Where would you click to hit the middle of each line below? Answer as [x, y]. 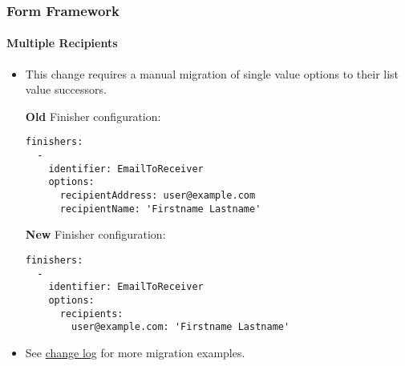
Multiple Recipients [62, 43]
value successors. [66, 89]
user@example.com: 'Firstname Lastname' [181, 327]
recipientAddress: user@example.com [158, 196]
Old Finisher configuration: [93, 116]
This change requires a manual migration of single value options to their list [212, 73]
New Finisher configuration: [95, 234]
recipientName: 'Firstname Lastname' [160, 209]
